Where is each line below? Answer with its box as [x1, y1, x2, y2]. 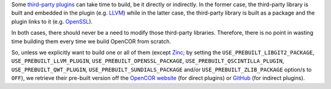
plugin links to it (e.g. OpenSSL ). [11, 18, 93, 25]
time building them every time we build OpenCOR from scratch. [11, 37, 172, 45]
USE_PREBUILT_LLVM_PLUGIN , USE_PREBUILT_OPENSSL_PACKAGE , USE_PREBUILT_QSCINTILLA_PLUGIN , [11, 57, 284, 65]
